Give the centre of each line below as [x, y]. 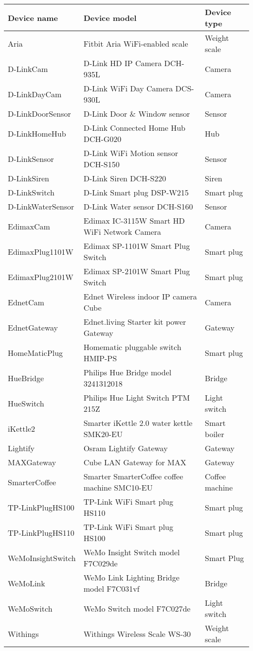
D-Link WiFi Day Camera [128, 88]
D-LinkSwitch [31, 192]
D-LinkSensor [31, 158]
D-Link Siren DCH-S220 [125, 178]
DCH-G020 [102, 139]
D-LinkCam [28, 69]
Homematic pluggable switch [132, 347]
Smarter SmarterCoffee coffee [133, 476]
